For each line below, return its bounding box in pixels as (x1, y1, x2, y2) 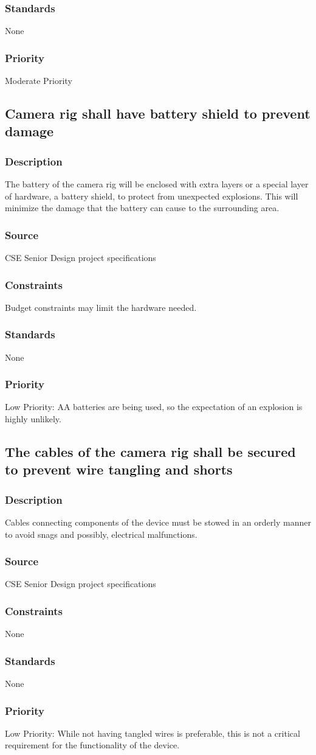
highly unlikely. (5, 412, 61, 425)
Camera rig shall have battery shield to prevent (5, 104, 311, 123)
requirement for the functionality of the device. (5, 739, 180, 751)
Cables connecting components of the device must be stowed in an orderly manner (5, 516, 311, 529)
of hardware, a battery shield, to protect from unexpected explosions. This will (5, 189, 298, 202)
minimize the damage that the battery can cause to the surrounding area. (5, 201, 280, 214)
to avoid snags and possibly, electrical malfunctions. (5, 527, 197, 540)
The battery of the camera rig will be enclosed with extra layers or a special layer (5, 178, 309, 190)
